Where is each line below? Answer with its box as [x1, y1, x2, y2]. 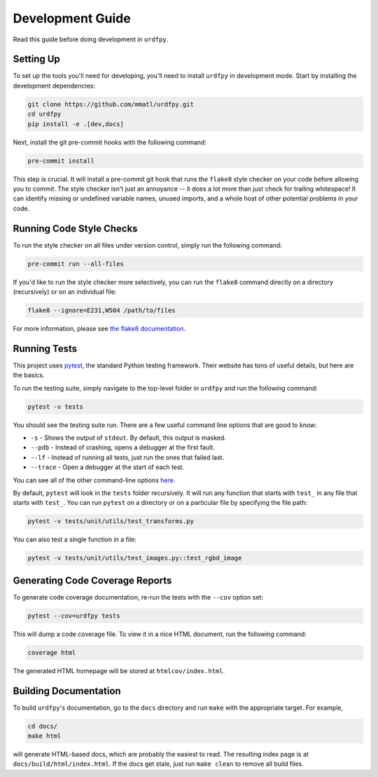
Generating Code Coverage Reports [13, 574, 172, 586]
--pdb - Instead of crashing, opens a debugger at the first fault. [30, 443, 215, 452]
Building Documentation [13, 684, 122, 697]
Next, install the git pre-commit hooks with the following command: [13, 137, 206, 147]
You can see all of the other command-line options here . [13, 475, 176, 484]
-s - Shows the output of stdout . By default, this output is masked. [30, 433, 227, 442]
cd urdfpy [27, 110, 62, 119]
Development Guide [13, 11, 131, 26]
